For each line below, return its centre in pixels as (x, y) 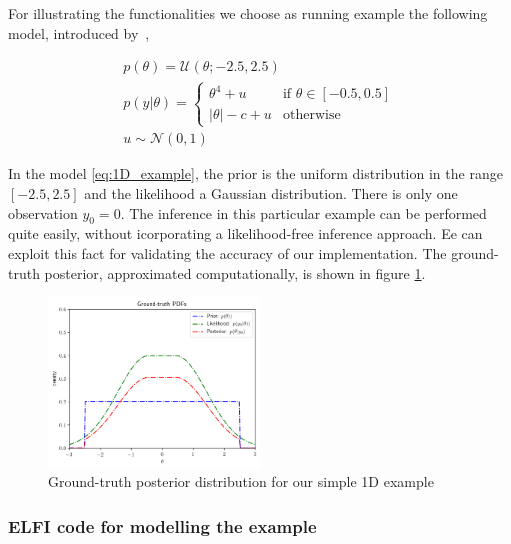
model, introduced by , (79, 32)
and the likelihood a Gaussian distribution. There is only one (271, 192)
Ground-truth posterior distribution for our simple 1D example (241, 481)
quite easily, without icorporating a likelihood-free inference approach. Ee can (245, 233)
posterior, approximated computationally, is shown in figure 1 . (235, 272)
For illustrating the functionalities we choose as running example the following (248, 13)
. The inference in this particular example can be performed (303, 212)
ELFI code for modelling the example (162, 525)
